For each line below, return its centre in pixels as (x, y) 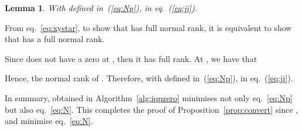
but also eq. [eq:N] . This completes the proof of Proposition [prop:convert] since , (151, 109)
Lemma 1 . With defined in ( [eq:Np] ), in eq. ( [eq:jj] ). (101, 8)
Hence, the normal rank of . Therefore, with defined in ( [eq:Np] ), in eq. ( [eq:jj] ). (149, 78)
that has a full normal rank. (55, 39)
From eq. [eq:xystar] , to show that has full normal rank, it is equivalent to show (148, 27)
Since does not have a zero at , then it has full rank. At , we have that (131, 58)
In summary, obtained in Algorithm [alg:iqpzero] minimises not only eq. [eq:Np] (149, 97)
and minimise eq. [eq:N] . (49, 121)
